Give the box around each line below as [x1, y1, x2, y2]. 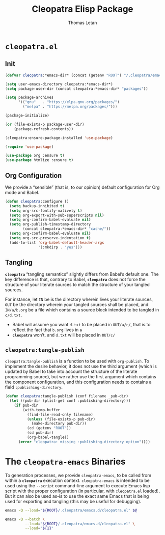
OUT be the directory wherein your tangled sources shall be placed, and [5, 302, 149, 308]
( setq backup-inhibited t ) [9, 203, 65, 208]
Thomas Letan [68, 20, 97, 26]
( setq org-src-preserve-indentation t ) [9, 235, 91, 240]
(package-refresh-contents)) [14, 126, 74, 131]
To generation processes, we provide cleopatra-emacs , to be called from [5, 472, 151, 478]
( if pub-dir [14, 403, 38, 408]
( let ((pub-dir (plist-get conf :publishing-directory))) [9, 398, 131, 403]
